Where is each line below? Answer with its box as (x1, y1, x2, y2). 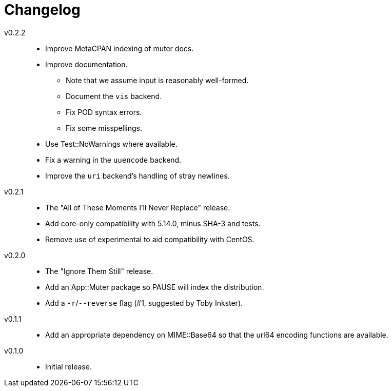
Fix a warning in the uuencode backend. (45, 155, 182, 164)
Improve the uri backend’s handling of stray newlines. (45, 171, 230, 180)
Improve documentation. (45, 60, 128, 69)
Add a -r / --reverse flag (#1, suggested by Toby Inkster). (45, 298, 243, 307)
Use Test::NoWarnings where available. (45, 139, 178, 148)
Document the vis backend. (66, 91, 162, 101)
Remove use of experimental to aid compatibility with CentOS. (45, 234, 254, 244)
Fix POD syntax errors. (66, 107, 142, 116)
